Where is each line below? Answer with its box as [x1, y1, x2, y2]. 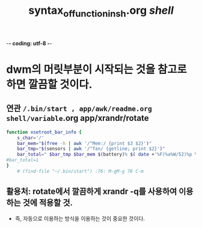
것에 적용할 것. [22, 198, 73, 208]
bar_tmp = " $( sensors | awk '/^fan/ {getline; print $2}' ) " [17, 146, 165, 152]
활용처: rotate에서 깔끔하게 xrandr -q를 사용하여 [6, 186, 177, 197]
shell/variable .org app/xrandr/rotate [6, 113, 149, 123]
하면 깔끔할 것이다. [6, 78, 93, 91]
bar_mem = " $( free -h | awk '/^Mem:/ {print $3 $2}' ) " [17, 140, 152, 146]
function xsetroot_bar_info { [6, 129, 82, 135]
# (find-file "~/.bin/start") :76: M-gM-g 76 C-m [17, 168, 144, 174]
